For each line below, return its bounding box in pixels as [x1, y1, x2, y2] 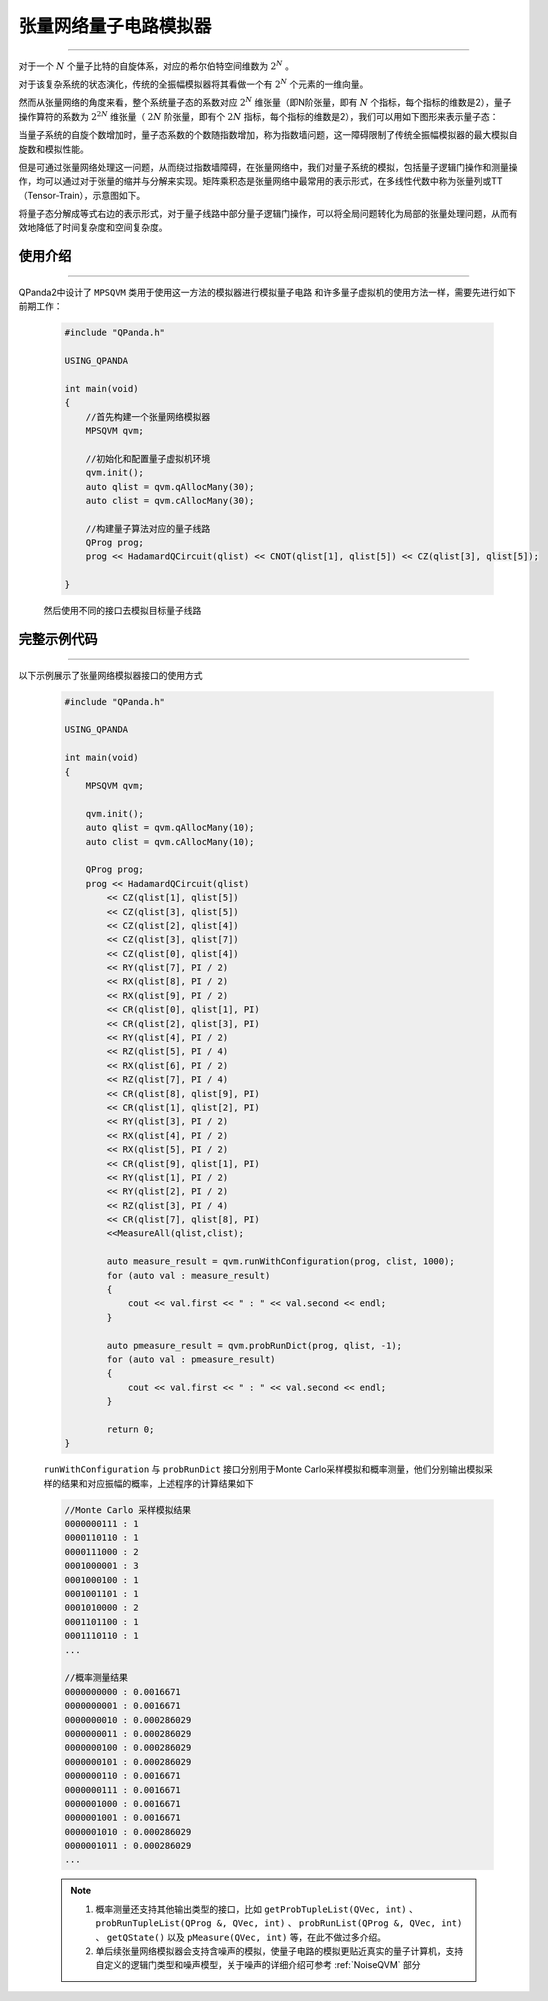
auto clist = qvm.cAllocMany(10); [85, 836, 255, 847]
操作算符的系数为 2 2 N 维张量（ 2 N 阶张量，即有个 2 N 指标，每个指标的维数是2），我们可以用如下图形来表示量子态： [18, 110, 499, 122]
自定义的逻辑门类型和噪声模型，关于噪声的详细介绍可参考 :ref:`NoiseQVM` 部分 [95, 1959, 421, 1971]
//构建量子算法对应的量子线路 [85, 523, 211, 534]
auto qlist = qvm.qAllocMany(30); [85, 481, 255, 492]
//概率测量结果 [64, 1672, 129, 1684]
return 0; [106, 1423, 155, 1435]
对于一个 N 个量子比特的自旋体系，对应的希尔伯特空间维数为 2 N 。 [18, 58, 295, 72]
